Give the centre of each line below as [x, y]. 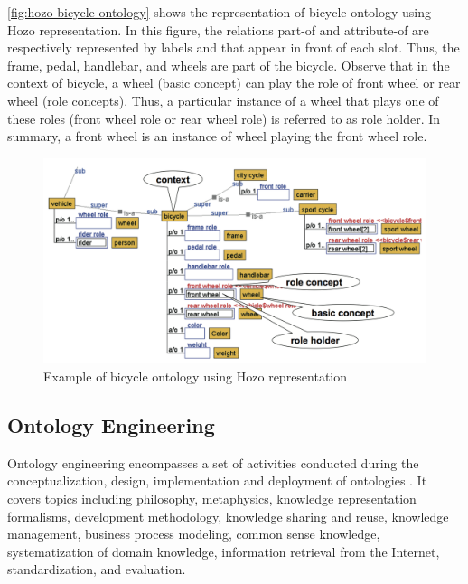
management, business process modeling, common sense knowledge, [194, 534]
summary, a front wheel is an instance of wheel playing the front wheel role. [217, 136]
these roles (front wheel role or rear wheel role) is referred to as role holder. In [224, 118]
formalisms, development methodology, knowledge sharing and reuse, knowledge [228, 516]
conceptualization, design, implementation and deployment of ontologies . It [217, 480]
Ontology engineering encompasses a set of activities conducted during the [213, 462]
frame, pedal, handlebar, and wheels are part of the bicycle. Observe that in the [229, 65]
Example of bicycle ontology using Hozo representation [196, 377]
